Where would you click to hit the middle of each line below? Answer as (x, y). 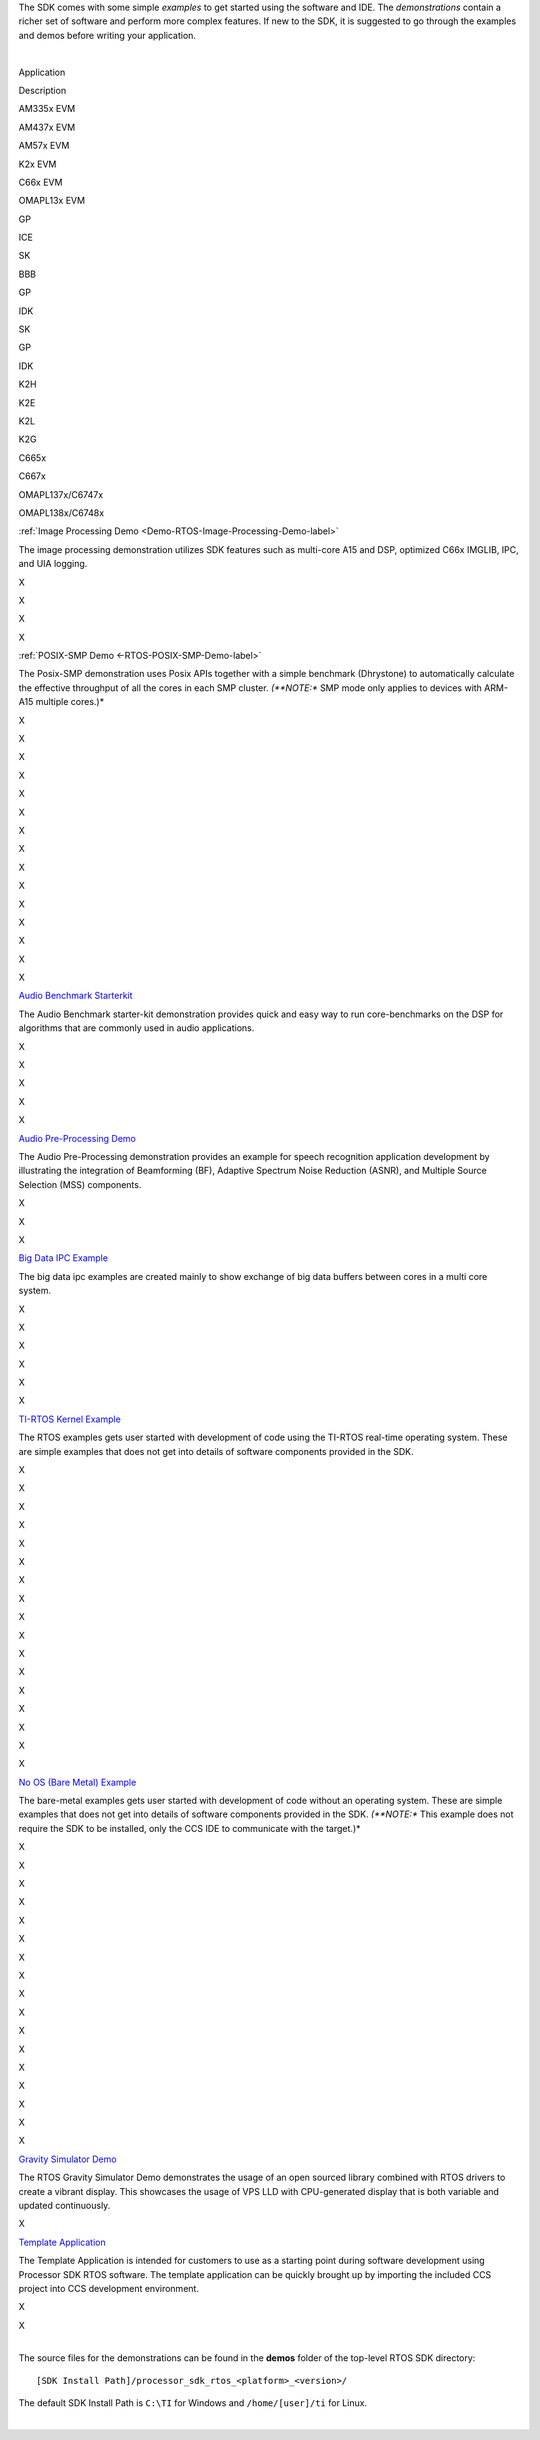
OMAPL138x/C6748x (61, 512)
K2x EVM (37, 164)
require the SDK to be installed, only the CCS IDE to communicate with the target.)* (189, 1828)
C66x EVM (40, 182)
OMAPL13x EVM (51, 201)
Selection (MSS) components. (80, 1184)
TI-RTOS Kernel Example (70, 1419)
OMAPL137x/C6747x (61, 494)
